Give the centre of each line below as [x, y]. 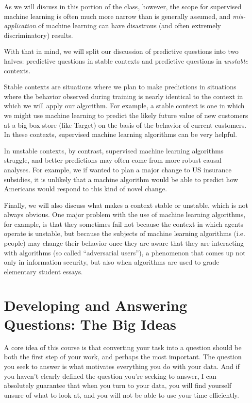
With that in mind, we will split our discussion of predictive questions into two [121, 51]
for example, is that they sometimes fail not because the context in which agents [124, 224]
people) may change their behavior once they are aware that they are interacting [124, 243]
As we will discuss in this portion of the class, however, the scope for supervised [123, 6]
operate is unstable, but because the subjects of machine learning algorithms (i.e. [125, 233]
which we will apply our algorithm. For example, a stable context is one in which [124, 106]
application [20, 25]
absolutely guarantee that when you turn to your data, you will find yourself [118, 385]
